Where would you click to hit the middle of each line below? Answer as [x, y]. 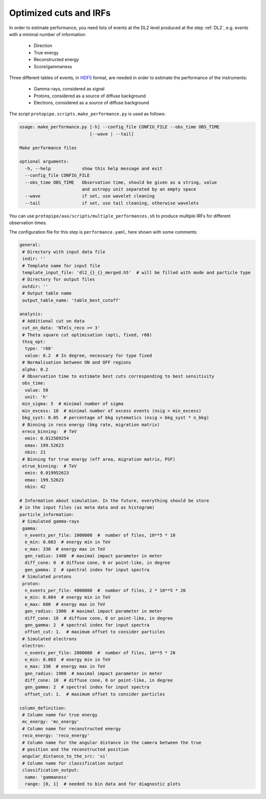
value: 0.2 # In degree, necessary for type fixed [88, 355]
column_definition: [43, 708]
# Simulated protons [47, 577]
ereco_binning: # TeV [50, 432]
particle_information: [47, 514]
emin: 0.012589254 [47, 439]
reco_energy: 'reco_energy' [56, 736]
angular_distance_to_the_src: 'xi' [65, 756]
